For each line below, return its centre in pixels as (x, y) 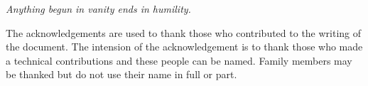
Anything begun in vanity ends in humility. (98, 9)
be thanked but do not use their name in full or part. (121, 74)
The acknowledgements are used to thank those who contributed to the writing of (184, 32)
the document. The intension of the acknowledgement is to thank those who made (184, 47)
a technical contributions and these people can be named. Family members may (179, 60)
